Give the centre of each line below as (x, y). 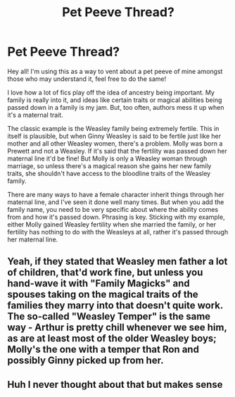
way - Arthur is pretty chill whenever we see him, (117, 328)
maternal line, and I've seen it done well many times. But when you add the (116, 202)
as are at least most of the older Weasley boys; (112, 339)
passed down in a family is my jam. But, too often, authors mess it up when (116, 107)
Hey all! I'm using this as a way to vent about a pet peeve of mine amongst (115, 71)
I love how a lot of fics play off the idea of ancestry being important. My (111, 92)
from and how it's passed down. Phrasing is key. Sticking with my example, (116, 217)
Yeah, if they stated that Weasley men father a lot (118, 261)
